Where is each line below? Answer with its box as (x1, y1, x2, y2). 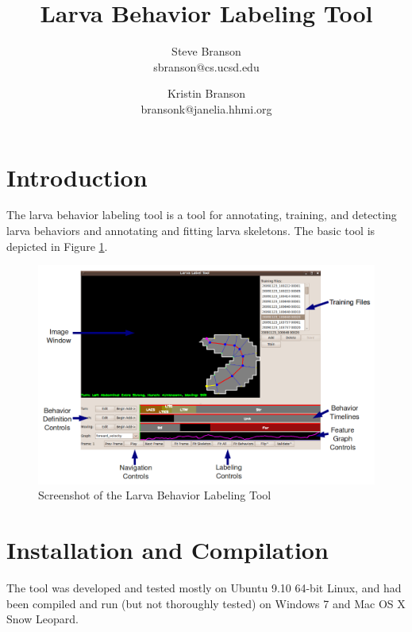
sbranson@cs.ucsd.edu (153, 58, 260, 75)
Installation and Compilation (6, 534, 329, 566)
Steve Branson (171, 43, 241, 60)
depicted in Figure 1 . (6, 237, 108, 254)
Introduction (6, 160, 148, 193)
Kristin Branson (167, 85, 246, 102)
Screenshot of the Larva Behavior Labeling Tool (38, 487, 271, 503)
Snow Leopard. (6, 611, 79, 627)
